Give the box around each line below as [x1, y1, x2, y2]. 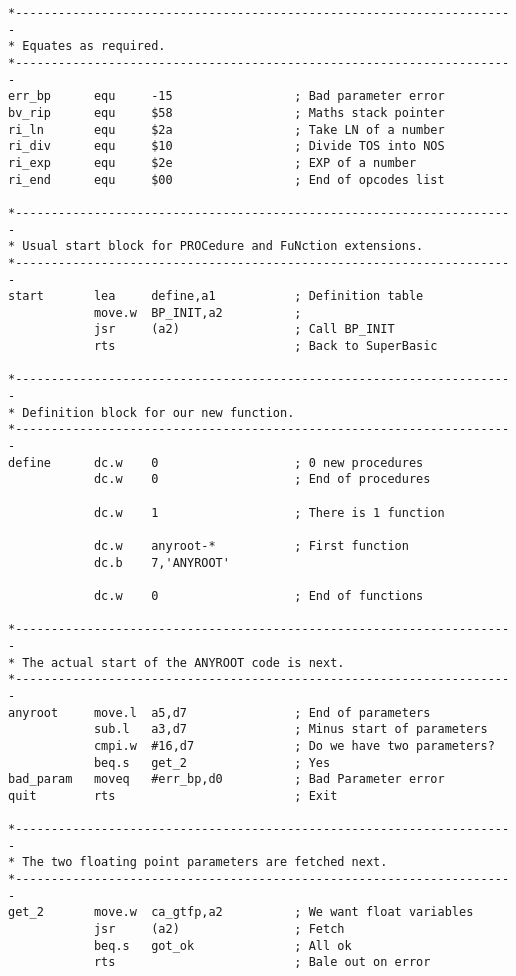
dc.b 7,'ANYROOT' [93, 555, 230, 570]
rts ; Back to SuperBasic [93, 339, 438, 354]
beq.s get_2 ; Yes [93, 755, 331, 770]
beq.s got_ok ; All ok [93, 938, 352, 953]
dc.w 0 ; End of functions [93, 588, 424, 603]
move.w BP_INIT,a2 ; [93, 305, 302, 320]
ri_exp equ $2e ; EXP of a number [8, 155, 417, 170]
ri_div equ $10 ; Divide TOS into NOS [8, 139, 445, 154]
